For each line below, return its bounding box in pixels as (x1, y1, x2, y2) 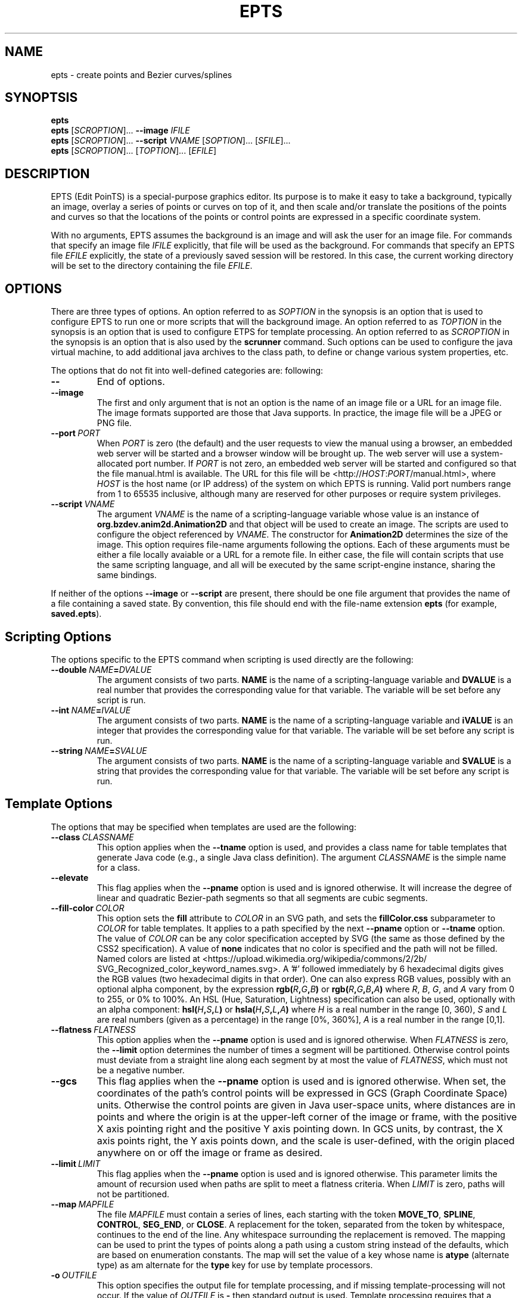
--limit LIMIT (51, 1158, 101, 1169)
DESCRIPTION (5, 166, 90, 181)
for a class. (97, 862, 141, 872)
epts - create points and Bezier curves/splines (51, 69, 232, 80)
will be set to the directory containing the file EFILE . (51, 260, 253, 271)
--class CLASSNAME (51, 831, 134, 842)
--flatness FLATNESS (51, 1024, 136, 1035)
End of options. (97, 375, 165, 388)
